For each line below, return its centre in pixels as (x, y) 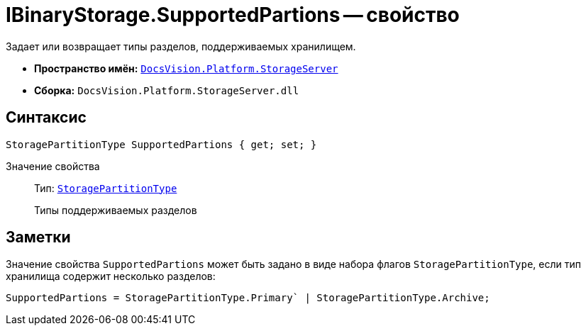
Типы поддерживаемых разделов (116, 210)
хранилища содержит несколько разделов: (111, 276)
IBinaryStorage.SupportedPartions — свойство (233, 15)
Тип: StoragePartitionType (106, 188)
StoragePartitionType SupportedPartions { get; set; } (161, 144)
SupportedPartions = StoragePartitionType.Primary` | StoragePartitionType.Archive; (248, 298)
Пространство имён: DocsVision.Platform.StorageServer (186, 68)
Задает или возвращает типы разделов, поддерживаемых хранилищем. (181, 46)
